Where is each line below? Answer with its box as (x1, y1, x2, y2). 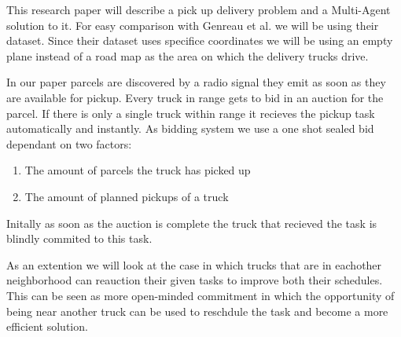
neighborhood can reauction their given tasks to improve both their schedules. (6, 272, 383, 288)
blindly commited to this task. (6, 230, 153, 247)
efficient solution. (6, 318, 88, 335)
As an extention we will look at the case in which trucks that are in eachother (6, 256, 382, 273)
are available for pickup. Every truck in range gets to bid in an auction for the (6, 89, 384, 105)
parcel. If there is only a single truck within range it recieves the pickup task (6, 104, 375, 121)
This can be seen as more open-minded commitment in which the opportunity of (6, 287, 395, 303)
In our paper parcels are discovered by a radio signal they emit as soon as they (6, 74, 386, 90)
